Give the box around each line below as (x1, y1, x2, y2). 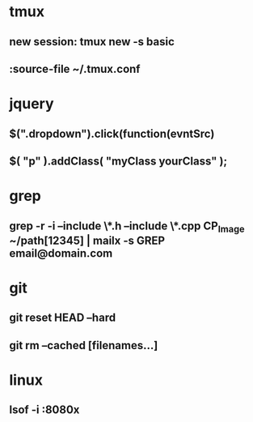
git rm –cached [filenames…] (9, 339, 158, 352)
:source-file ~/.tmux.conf (9, 62, 141, 75)
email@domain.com (9, 246, 113, 260)
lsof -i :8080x (9, 403, 80, 417)
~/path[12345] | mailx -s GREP (9, 233, 165, 247)
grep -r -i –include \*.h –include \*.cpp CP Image (9, 219, 245, 235)
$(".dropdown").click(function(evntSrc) (9, 126, 215, 140)
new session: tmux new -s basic (9, 35, 175, 49)
